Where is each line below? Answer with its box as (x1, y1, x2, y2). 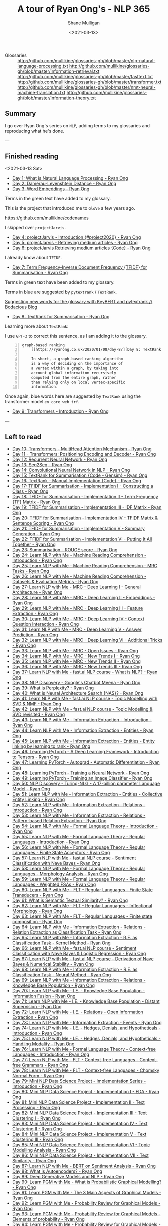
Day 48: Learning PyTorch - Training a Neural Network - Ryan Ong (12, 770, 149, 776)
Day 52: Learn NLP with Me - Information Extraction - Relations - (12, 802, 146, 808)
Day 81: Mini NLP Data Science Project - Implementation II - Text (12, 1099, 145, 1105)
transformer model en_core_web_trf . (5, 399, 80, 405)
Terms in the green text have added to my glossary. (5, 195, 111, 201)
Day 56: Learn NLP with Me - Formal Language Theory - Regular (12, 844, 146, 850)
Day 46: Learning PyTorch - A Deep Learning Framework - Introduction (12, 749, 159, 755)
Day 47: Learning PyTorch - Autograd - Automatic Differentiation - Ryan (12, 759, 160, 765)
